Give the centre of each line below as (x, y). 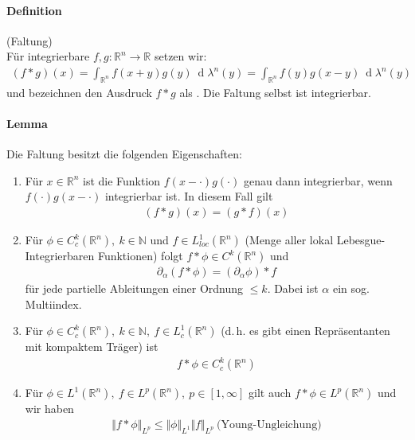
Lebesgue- (361, 240)
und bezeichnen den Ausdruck (79, 92)
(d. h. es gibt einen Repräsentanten (305, 331)
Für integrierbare (48, 56)
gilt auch (270, 393)
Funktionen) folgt (140, 256)
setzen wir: (180, 56)
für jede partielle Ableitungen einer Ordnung (134, 288)
